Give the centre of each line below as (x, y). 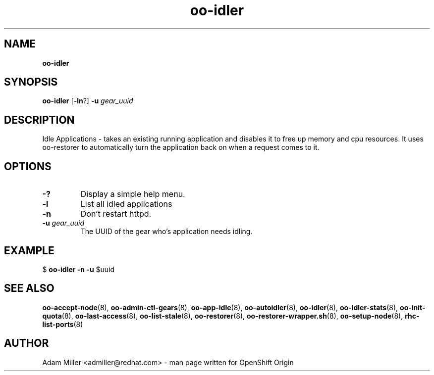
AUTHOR (27, 343)
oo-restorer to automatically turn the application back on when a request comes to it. (181, 147)
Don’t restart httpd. (116, 214)
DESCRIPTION (39, 120)
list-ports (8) (63, 324)
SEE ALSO (29, 288)
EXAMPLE (29, 250)
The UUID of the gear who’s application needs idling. (166, 232)
